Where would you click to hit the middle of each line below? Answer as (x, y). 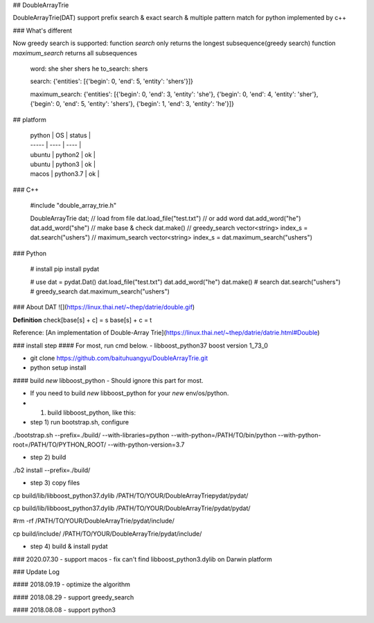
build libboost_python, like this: (92, 413)
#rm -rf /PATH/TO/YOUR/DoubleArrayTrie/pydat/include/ (93, 521)
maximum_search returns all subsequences (75, 53)
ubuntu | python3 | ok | (63, 164)
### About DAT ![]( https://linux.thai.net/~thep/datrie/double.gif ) (104, 307)
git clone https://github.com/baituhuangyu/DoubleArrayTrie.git (119, 358)
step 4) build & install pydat (69, 546)
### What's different (43, 30)
